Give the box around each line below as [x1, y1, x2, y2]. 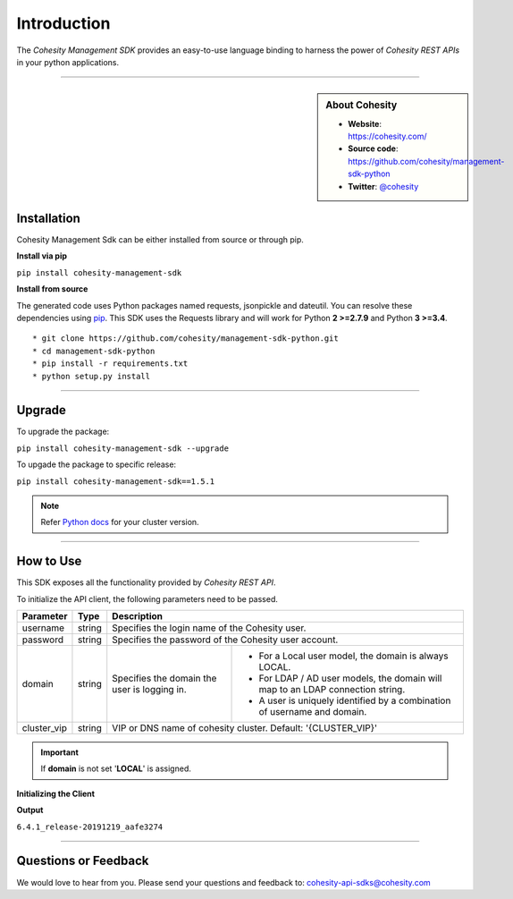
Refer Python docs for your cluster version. [40, 517, 200, 528]
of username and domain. [258, 706, 367, 718]
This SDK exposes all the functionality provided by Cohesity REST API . [16, 577, 276, 588]
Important [40, 747, 80, 758]
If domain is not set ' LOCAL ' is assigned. [40, 763, 191, 774]
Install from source [16, 284, 88, 294]
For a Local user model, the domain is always [258, 649, 449, 662]
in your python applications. [16, 56, 120, 67]
